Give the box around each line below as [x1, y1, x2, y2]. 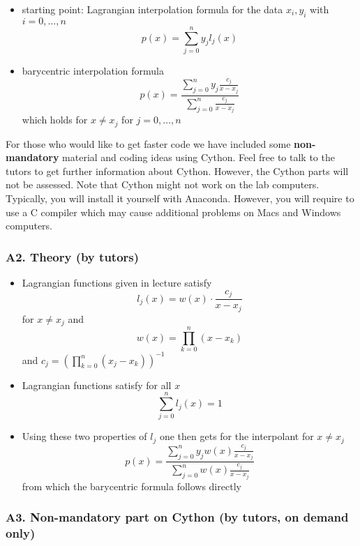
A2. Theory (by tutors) [6, 248, 140, 265]
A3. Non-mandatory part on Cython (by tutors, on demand [6, 508, 349, 526]
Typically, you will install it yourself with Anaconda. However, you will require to [6, 191, 354, 206]
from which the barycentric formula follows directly [22, 478, 241, 493]
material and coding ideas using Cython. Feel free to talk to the [62, 150, 335, 165]
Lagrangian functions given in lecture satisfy [22, 275, 212, 290]
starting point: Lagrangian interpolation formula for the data [22, 2, 283, 16]
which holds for [22, 112, 88, 127]
